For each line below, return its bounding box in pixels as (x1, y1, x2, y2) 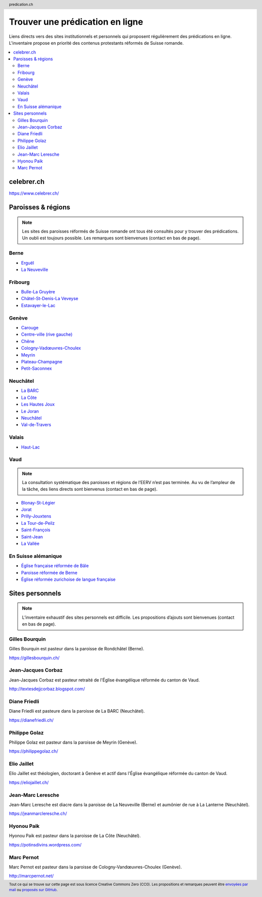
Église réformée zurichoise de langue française (21, 576, 116, 582)
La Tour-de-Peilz (21, 520, 55, 526)
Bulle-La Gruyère (21, 289, 55, 295)
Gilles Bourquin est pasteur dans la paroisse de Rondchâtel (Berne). (9, 646, 145, 652)
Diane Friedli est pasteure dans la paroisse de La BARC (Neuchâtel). (9, 708, 145, 714)
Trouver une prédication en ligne (9, 17, 143, 28)
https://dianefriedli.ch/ (9, 717, 54, 723)
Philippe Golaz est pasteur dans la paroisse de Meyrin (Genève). (9, 739, 138, 745)
